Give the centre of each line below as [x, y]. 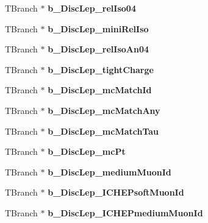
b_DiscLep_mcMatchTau [103, 131]
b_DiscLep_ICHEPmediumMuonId [125, 212]
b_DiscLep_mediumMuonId [109, 172]
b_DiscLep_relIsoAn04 [99, 49]
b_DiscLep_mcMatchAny [104, 110]
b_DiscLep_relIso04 [92, 8]
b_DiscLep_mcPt [87, 151]
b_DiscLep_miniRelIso [98, 28]
